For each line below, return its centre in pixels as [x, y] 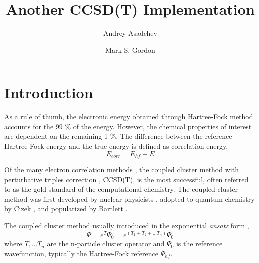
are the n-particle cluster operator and [106, 244]
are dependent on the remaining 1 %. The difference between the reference [118, 136]
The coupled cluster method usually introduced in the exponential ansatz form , [127, 226]
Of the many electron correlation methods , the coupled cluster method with [121, 170]
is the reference [199, 244]
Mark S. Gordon [130, 49]
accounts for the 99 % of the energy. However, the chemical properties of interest [128, 126]
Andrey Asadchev [130, 33]
